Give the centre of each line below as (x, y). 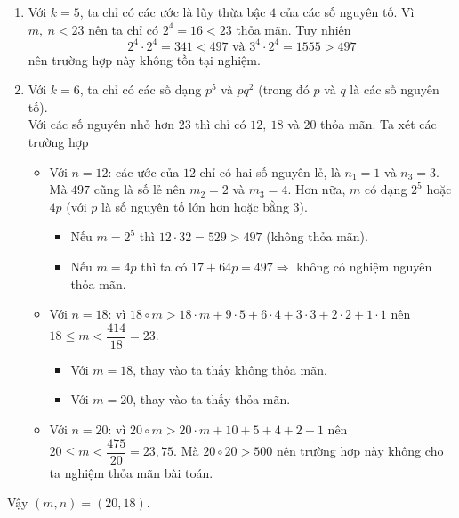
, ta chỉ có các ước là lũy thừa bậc (173, 12)
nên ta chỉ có (124, 29)
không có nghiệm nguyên (364, 267)
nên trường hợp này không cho (360, 451)
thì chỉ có (221, 124)
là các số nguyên (395, 89)
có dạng (386, 189)
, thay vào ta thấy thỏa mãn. (212, 399)
